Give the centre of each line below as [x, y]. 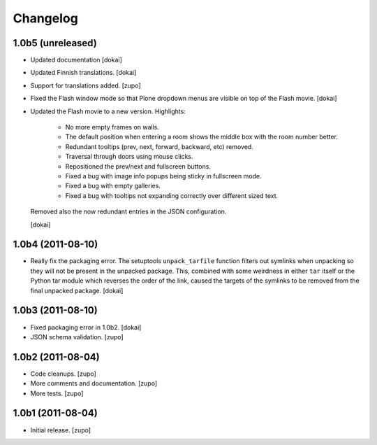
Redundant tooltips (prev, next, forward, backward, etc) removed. [160, 146]
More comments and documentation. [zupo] [94, 383]
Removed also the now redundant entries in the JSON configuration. [128, 212]
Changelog [45, 18]
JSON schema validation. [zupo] [77, 337]
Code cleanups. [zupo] [64, 374]
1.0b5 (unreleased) [55, 43]
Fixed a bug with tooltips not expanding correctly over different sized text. [172, 195]
